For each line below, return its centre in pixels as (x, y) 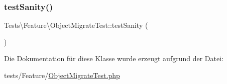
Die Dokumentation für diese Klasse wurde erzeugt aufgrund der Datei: (114, 58)
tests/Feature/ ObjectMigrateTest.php (62, 75)
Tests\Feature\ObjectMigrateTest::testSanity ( (76, 25)
